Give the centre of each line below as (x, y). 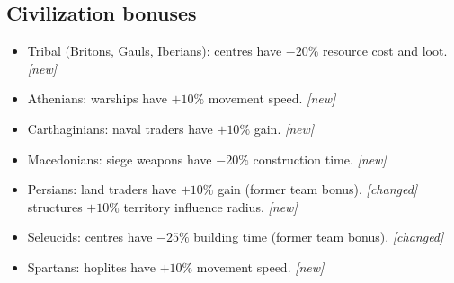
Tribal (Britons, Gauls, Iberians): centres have (155, 51)
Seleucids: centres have (90, 237)
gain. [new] (284, 128)
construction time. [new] (320, 159)
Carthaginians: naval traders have (120, 128)
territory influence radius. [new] (210, 206)
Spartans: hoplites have (91, 266)
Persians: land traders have (102, 189)
